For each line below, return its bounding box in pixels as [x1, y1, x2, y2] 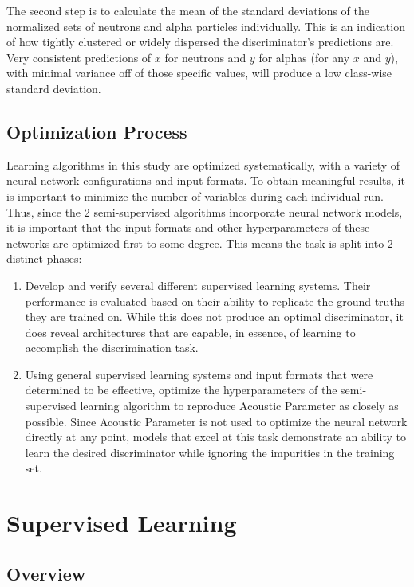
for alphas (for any [258, 49, 350, 65]
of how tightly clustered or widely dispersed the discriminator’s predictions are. [6, 33, 394, 50]
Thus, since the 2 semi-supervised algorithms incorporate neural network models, [6, 203, 403, 220]
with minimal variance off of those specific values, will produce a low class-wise [6, 65, 392, 81]
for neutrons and [164, 49, 246, 65]
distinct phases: [6, 250, 82, 267]
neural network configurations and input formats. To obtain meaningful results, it [6, 172, 405, 189]
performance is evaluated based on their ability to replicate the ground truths [25, 292, 405, 309]
